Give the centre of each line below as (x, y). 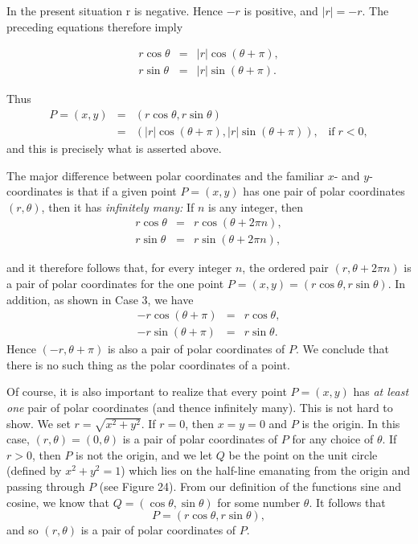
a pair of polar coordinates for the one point (115, 283)
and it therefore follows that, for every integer (119, 268)
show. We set (39, 423)
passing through (46, 486)
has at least (381, 392)
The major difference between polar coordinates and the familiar (165, 175)
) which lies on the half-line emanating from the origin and (266, 470)
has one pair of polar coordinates (324, 191)
